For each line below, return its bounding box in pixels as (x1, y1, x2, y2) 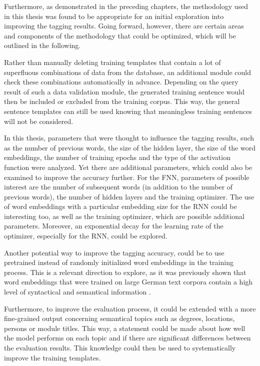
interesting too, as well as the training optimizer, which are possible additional (4, 210, 244, 221)
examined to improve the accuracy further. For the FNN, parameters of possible (4, 171, 249, 182)
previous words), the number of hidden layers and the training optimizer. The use (4, 191, 254, 201)
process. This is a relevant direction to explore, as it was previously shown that (4, 266, 246, 277)
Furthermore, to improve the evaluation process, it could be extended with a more (4, 303, 256, 313)
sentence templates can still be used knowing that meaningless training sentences (4, 105, 252, 116)
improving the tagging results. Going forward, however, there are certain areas (4, 20, 244, 31)
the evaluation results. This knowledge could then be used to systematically (4, 342, 236, 352)
